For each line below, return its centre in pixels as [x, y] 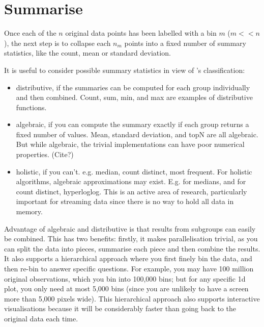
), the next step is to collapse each [57, 43]
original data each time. [41, 318]
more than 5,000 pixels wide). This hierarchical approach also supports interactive [132, 298]
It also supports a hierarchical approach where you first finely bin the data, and [128, 258]
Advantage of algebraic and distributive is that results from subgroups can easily [130, 228]
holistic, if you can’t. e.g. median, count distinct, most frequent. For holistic [134, 171]
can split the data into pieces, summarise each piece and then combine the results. [132, 248]
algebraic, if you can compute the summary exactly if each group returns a [133, 124]
